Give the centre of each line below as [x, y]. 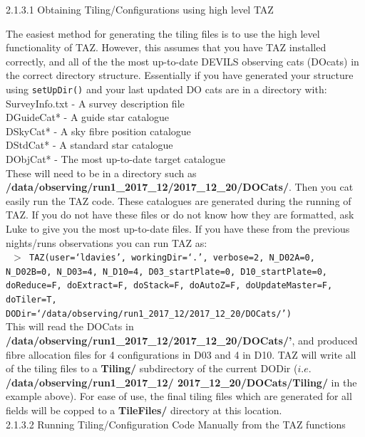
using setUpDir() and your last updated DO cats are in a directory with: [166, 89]
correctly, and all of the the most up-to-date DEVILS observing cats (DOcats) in [182, 61]
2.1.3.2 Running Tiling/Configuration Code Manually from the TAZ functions [176, 424]
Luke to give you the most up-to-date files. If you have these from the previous [178, 228]
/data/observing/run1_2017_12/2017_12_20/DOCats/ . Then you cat [180, 187]
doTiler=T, [31, 300]
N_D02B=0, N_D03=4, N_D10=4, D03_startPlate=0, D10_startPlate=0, [167, 272]
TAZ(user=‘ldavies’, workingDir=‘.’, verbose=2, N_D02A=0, [172, 258]
